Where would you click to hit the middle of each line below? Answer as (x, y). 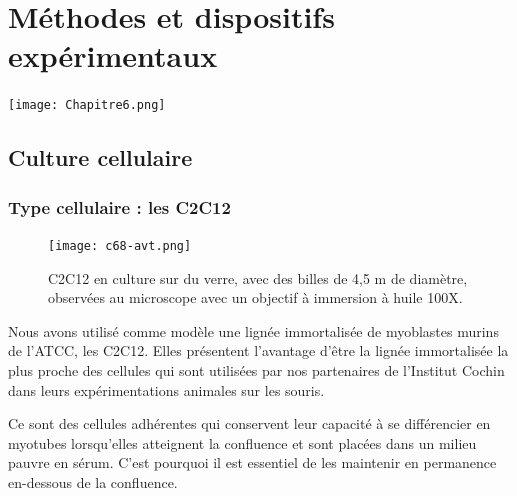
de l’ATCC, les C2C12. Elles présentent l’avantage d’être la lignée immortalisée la (258, 350)
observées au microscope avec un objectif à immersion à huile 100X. (255, 297)
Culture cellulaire (100, 157)
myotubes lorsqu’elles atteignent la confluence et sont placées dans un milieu (242, 442)
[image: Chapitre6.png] (87, 105)
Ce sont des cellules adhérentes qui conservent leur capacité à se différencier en (249, 423)
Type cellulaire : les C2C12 (119, 206)
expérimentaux (113, 55)
